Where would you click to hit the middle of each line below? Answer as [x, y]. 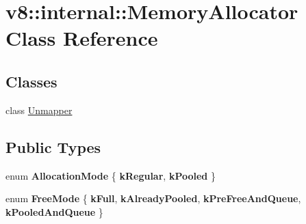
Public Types [53, 146]
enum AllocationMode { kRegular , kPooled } [111, 175]
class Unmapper [39, 110]
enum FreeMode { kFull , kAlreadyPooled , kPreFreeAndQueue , [153, 198]
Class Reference [82, 38]
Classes [31, 81]
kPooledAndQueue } [54, 211]
